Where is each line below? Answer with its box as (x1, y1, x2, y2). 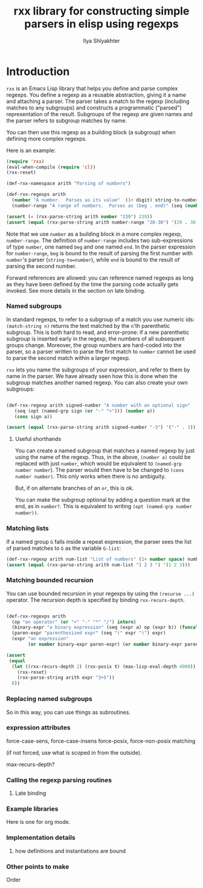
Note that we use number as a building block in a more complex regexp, (6, 230, 182, 237)
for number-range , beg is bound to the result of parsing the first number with (6, 249, 193, 256)
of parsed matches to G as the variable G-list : (6, 544, 121, 552)
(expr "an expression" (11, 636, 69, 642)
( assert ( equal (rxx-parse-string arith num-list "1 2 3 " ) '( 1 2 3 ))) (6, 561, 190, 568)
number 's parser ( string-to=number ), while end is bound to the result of (6, 256, 180, 263)
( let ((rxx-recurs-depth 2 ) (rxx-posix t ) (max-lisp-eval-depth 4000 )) (11, 664, 196, 670)
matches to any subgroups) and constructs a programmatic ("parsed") (6, 104, 182, 111)
